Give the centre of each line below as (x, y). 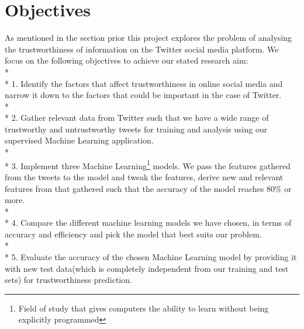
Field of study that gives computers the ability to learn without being (144, 308)
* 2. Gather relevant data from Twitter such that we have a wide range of (137, 118)
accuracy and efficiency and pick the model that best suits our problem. (133, 234)
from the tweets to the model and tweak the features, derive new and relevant (144, 176)
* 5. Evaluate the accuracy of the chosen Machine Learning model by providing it (151, 257)
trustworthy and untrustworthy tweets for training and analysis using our (136, 129)
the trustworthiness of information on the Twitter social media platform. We (142, 49)
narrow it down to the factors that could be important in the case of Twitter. (143, 95)
